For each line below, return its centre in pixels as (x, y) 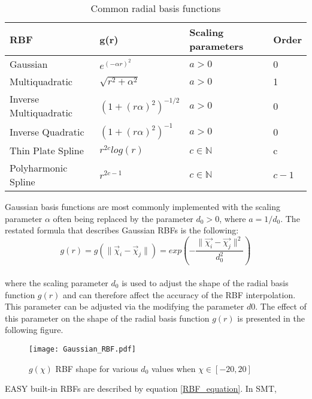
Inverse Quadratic (47, 131)
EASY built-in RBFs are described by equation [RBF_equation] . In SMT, (141, 388)
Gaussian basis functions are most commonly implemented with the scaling (143, 206)
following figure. (34, 330)
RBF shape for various (97, 368)
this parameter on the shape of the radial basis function (107, 318)
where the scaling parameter (57, 282)
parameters (216, 46)
